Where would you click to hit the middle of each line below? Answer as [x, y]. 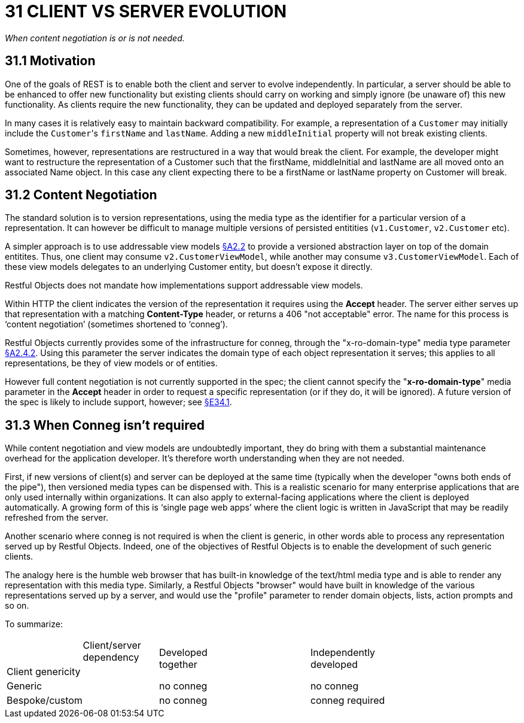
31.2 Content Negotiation [81, 195]
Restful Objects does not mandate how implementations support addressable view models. [184, 285]
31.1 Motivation [50, 61]
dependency [111, 657]
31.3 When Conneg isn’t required [105, 425]
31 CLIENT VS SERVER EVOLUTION [146, 11]
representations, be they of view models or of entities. [111, 363]
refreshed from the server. [57, 518]
